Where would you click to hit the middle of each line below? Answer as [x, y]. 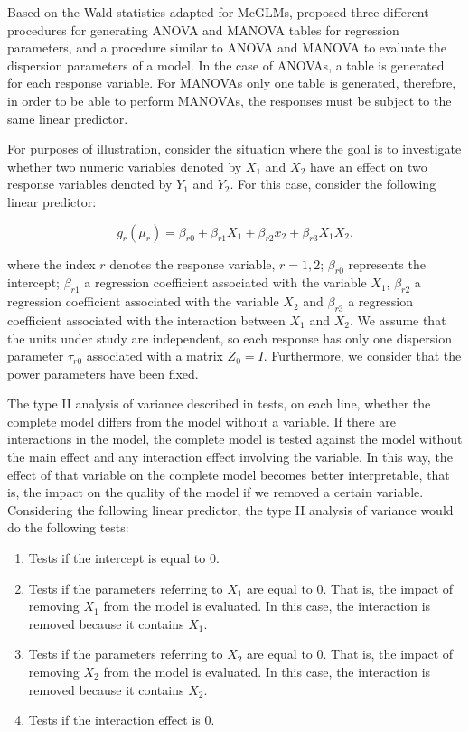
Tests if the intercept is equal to [117, 558]
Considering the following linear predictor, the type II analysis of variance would [230, 509]
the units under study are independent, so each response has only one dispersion [230, 338]
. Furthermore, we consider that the [362, 356]
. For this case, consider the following [333, 184]
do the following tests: [68, 527]
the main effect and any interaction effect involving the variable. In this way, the [230, 457]
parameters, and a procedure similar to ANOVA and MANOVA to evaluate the [227, 47]
